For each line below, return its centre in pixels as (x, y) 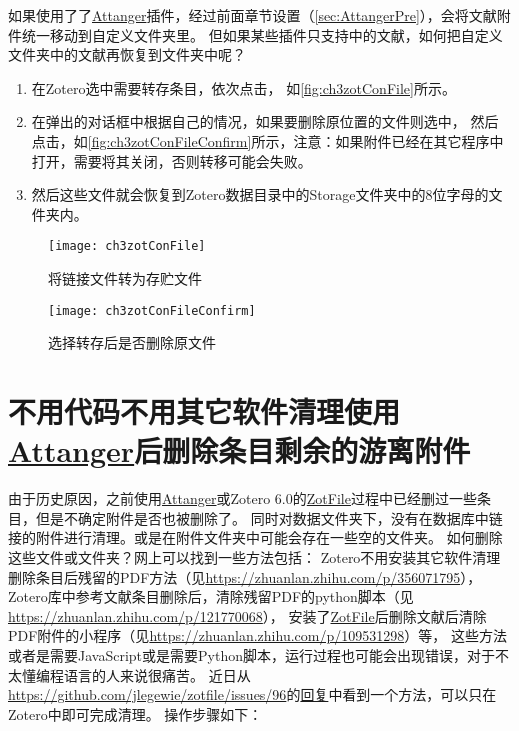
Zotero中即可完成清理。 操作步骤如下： (135, 713)
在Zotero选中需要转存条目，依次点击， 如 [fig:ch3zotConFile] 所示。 (243, 87)
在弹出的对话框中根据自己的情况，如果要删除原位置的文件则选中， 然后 (265, 121)
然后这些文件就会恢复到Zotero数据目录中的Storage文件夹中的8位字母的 (260, 194)
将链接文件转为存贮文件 (125, 278)
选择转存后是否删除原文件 (132, 342)
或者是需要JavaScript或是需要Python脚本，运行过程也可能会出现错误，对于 (251, 654)
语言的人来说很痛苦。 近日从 (157, 674)
